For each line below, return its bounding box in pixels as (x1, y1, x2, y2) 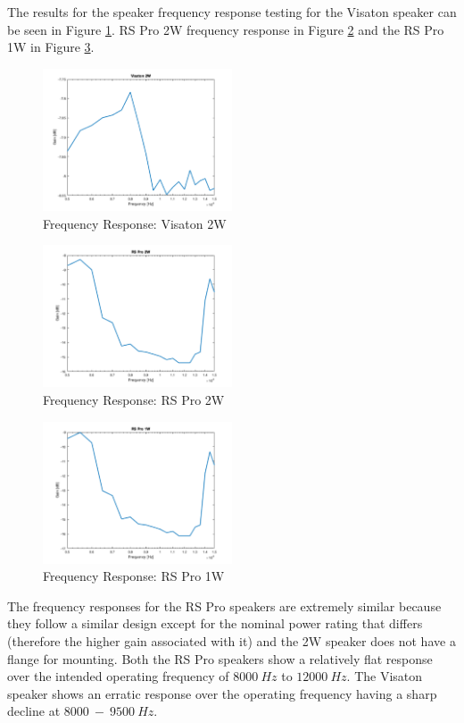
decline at (7, 702, 61, 720)
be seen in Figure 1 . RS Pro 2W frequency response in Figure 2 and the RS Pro (7, 20, 444, 38)
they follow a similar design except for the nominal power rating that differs (7, 614, 423, 633)
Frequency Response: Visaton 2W (43, 214, 227, 232)
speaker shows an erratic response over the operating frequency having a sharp (7, 684, 437, 702)
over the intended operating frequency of (7, 667, 229, 685)
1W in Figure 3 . (7, 38, 95, 56)
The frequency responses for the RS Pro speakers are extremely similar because (7, 596, 442, 615)
